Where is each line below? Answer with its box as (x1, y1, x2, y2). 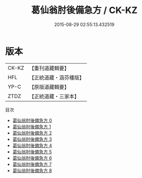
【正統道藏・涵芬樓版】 (29, 74, 84, 81)
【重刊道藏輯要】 (29, 65, 69, 72)
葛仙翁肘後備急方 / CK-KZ (31, 5, 138, 16)
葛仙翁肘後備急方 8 (12, 167, 52, 173)
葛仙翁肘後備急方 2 (12, 130, 52, 136)
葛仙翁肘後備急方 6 (12, 155, 52, 161)
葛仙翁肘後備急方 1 (12, 123, 51, 129)
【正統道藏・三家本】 (29, 93, 79, 100)
